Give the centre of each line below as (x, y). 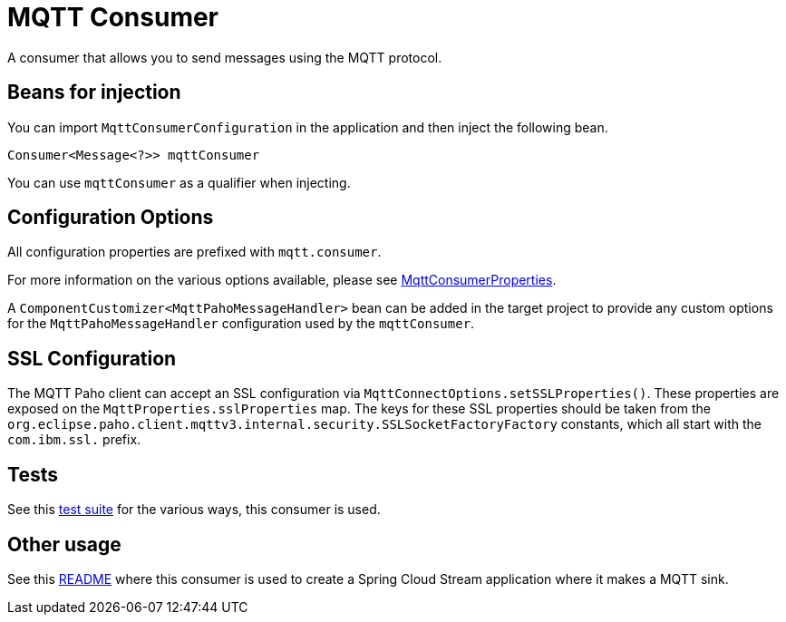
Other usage (64, 544)
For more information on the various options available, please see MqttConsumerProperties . (282, 280)
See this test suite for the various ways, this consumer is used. (194, 510)
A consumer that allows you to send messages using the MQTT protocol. (225, 57)
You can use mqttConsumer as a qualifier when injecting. (179, 182)
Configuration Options (111, 218)
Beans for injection (94, 92)
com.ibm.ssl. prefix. (74, 440)
